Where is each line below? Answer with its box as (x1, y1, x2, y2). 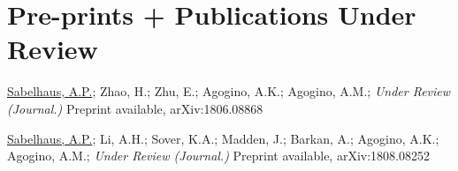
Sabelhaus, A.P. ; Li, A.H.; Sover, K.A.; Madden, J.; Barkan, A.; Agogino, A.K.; (7, 129, 439, 147)
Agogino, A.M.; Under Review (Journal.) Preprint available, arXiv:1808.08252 (7, 146, 430, 165)
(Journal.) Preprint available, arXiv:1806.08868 (7, 99, 263, 117)
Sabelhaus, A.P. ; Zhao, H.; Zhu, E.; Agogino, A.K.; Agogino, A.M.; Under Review (7, 82, 451, 100)
